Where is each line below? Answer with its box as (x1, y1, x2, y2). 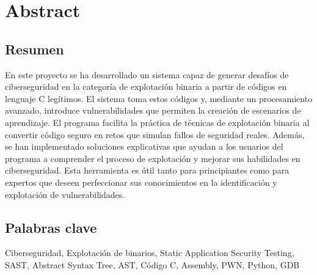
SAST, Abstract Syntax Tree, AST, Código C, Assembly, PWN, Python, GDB (5, 258, 300, 271)
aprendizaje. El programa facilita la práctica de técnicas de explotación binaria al (5, 116, 310, 128)
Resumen (5, 39, 64, 58)
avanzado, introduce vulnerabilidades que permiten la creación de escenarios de (5, 104, 301, 117)
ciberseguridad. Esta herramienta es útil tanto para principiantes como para (5, 164, 290, 177)
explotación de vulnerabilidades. (5, 188, 125, 200)
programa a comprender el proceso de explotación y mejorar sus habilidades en (5, 152, 301, 164)
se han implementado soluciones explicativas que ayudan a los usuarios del (5, 140, 283, 153)
